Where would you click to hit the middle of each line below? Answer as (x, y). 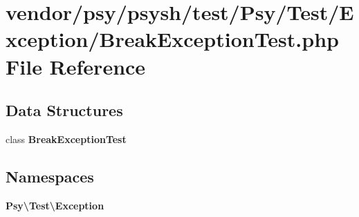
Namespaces (50, 176)
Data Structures (64, 110)
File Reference (76, 66)
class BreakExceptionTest (66, 139)
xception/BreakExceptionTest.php (172, 39)
